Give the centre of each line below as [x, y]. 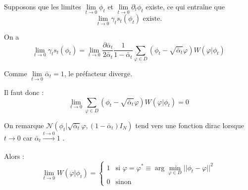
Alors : [14, 156]
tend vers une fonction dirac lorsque [190, 125]
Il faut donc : [24, 92]
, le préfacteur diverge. [98, 73]
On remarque [24, 125]
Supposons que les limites [43, 6]
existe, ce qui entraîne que [185, 6]
